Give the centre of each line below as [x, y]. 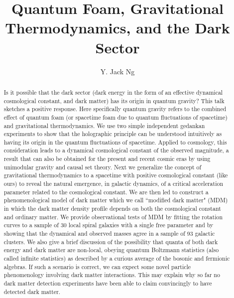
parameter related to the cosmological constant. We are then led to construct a [106, 192]
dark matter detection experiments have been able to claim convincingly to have [108, 283]
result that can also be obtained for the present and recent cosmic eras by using [107, 159]
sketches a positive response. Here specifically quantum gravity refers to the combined [115, 109]
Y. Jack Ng [117, 71]
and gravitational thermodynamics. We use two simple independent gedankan [104, 125]
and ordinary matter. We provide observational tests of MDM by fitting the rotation [113, 217]
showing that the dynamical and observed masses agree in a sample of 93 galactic [109, 233]
